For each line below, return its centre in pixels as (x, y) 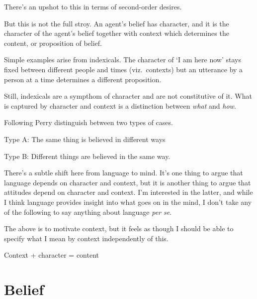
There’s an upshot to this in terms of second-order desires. (93, 6)
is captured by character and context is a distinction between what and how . (120, 105)
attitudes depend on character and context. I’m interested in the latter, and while (128, 192)
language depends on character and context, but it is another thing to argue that (128, 182)
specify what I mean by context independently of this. (86, 238)
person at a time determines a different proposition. (83, 79)
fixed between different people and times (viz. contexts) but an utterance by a (124, 69)
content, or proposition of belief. (53, 43)
